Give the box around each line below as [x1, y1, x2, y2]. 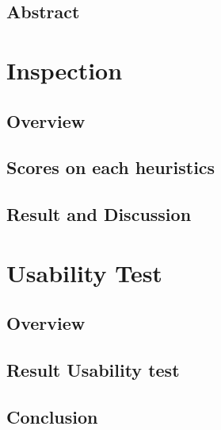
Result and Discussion [6, 202, 192, 227]
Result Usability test [6, 358, 180, 382]
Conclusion [6, 404, 98, 428]
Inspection [6, 53, 123, 86]
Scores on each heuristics [6, 155, 215, 180]
